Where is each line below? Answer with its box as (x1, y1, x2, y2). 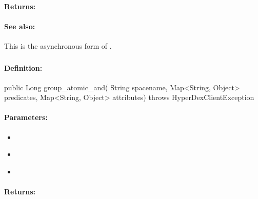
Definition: (4, 62, 43, 73)
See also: (4, 21, 35, 31)
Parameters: (4, 112, 48, 123)
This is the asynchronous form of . (4, 40, 112, 51)
